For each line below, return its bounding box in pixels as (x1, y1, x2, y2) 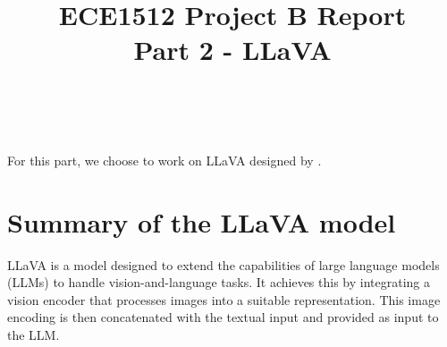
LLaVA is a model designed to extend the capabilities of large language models (7, 255, 440, 274)
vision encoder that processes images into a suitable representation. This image (7, 290, 441, 309)
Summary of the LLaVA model (7, 203, 396, 240)
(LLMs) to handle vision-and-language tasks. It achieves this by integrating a (7, 273, 431, 292)
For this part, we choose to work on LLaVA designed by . (7, 150, 322, 169)
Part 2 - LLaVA (133, 31, 332, 68)
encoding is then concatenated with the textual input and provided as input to (7, 308, 439, 326)
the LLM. (7, 326, 60, 343)
